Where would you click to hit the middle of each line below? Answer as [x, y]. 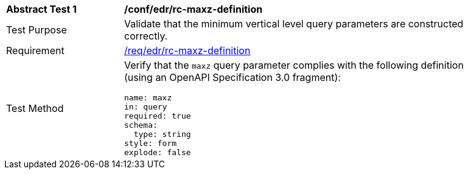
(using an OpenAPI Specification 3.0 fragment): [232, 77]
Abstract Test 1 [41, 9]
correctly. [146, 36]
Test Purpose [37, 30]
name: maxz [148, 98]
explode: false [158, 152]
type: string [162, 134]
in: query [146, 107]
